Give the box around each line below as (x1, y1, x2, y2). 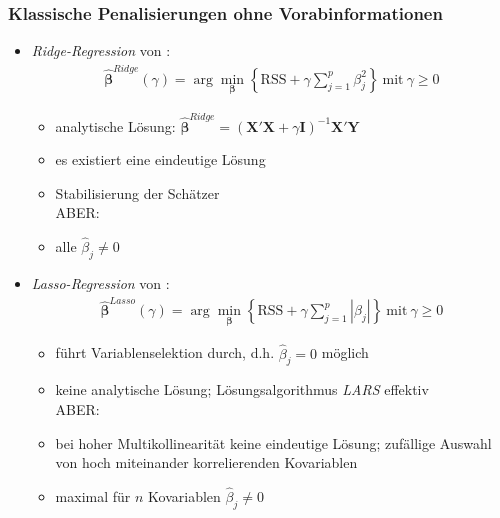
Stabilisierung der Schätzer (55, 182, 220, 203)
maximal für (55, 486, 131, 507)
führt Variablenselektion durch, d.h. (55, 342, 275, 363)
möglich (321, 342, 369, 363)
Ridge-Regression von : (31, 40, 171, 61)
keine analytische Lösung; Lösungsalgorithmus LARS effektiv (55, 379, 429, 400)
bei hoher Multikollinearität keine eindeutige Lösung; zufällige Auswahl (55, 432, 492, 453)
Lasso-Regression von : (31, 272, 170, 293)
